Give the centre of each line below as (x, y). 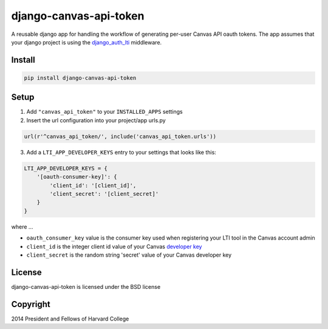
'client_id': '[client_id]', (93, 185)
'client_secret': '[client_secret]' (104, 194)
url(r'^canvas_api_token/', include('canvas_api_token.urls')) (120, 136)
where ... (22, 227)
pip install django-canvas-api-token (80, 78)
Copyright (31, 304)
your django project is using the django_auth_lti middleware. (87, 42)
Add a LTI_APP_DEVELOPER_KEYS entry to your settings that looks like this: (121, 152)
